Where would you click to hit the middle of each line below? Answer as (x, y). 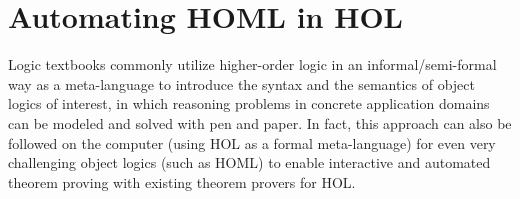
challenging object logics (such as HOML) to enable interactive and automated (249, 162)
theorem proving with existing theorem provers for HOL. (182, 181)
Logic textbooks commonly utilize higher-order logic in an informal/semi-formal (252, 64)
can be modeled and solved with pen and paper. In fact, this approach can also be (260, 122)
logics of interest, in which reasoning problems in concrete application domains (249, 103)
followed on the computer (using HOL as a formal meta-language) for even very (252, 142)
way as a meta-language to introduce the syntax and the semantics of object (241, 83)
